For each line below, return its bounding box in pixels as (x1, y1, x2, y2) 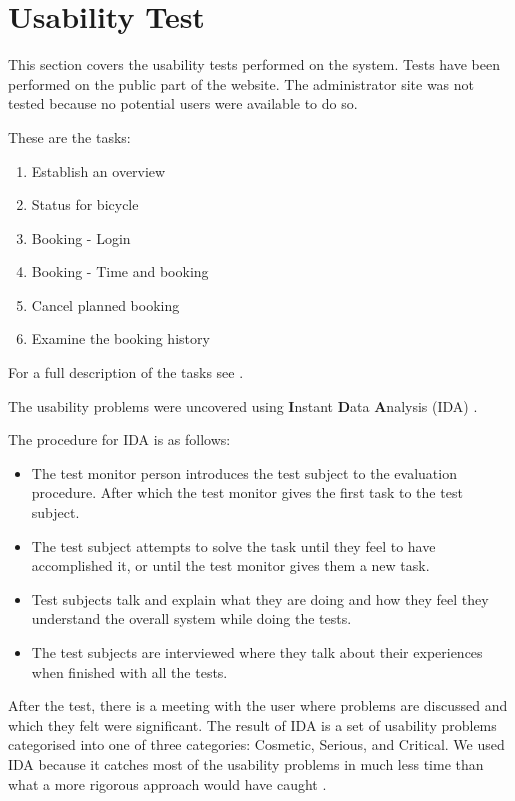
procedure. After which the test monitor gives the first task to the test (31, 482, 463, 503)
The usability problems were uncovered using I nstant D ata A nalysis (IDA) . (8, 395, 478, 416)
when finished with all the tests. (31, 661, 228, 682)
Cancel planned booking (31, 294, 180, 315)
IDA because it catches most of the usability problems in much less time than (8, 753, 484, 774)
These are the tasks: (8, 126, 131, 147)
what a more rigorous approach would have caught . (8, 773, 327, 794)
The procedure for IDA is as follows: (8, 429, 231, 450)
